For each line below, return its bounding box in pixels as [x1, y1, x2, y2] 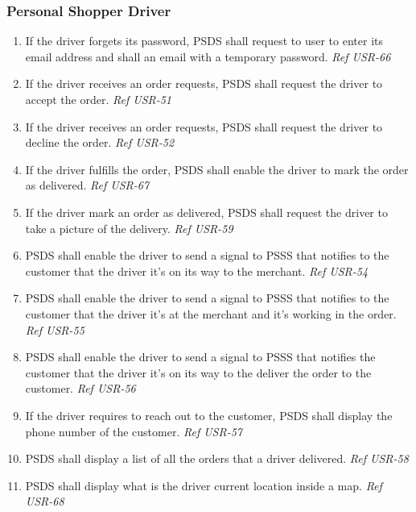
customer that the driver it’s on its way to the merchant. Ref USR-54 [25, 262, 369, 279]
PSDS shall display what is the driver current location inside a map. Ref [25, 477, 382, 493]
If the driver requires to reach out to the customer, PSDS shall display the [25, 406, 393, 423]
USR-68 [25, 493, 64, 510]
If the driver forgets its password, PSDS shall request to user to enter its [25, 32, 384, 49]
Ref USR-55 [25, 321, 84, 338]
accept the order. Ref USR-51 [25, 91, 172, 107]
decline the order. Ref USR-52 [25, 134, 175, 151]
